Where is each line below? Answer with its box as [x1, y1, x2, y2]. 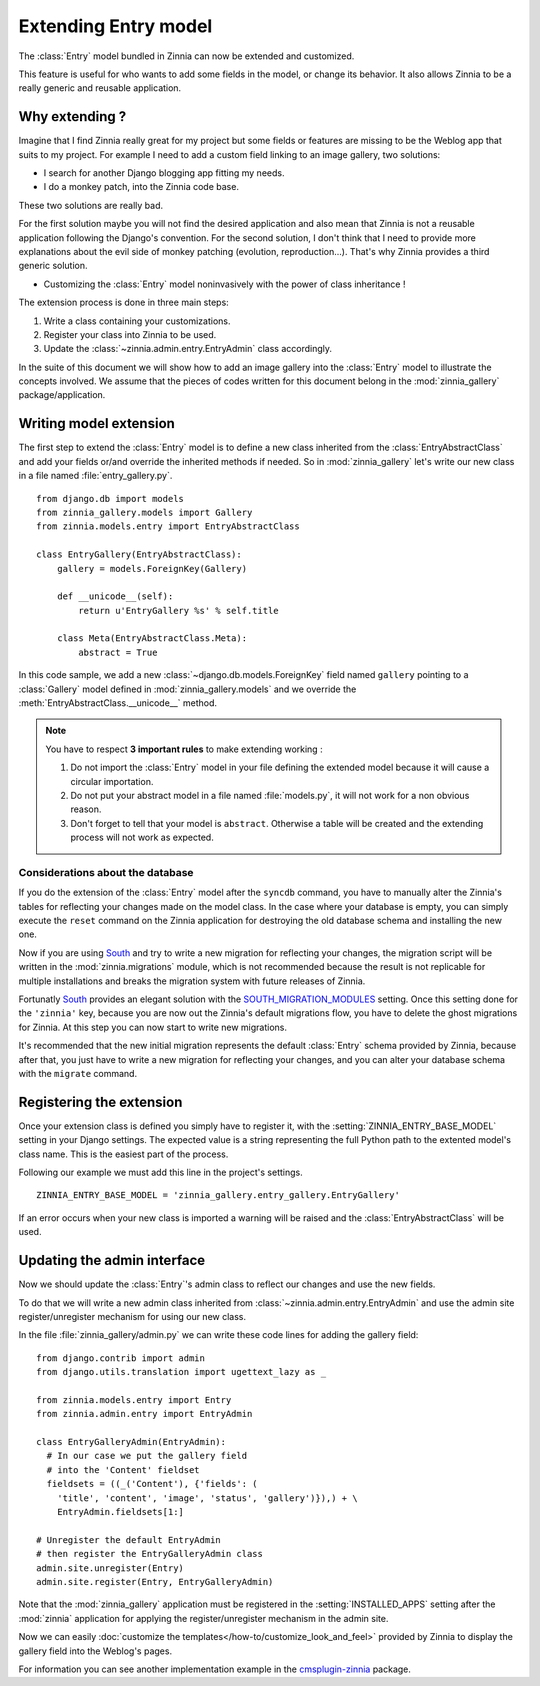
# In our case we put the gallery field [46, 1450, 248, 1462]
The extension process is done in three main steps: [18, 296, 229, 309]
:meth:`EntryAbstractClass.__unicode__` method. [18, 697, 218, 709]
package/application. [18, 389, 106, 401]
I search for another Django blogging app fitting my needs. [43, 167, 285, 179]
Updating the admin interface [18, 1252, 206, 1269]
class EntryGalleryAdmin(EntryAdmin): [36, 1436, 227, 1448]
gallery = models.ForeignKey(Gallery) [56, 563, 248, 574]
